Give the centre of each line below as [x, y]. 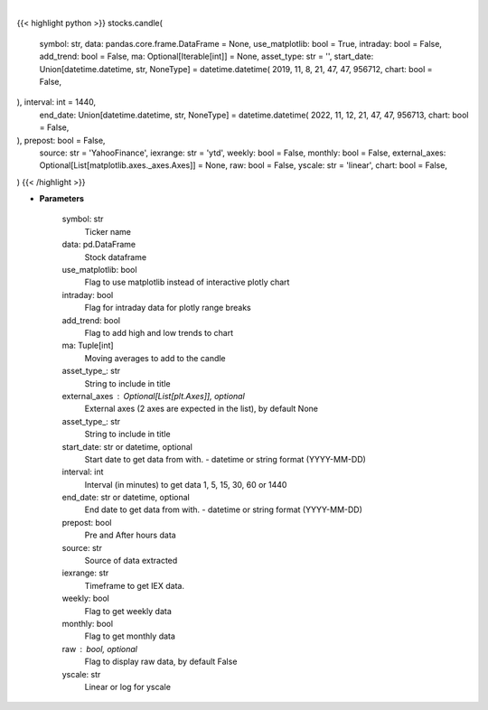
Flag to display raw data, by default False [161, 662]
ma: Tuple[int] [88, 346]
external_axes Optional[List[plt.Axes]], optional [154, 396]
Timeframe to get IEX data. [135, 585]
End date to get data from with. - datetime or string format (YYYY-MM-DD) [224, 509]
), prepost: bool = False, [61, 140]
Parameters [62, 199]
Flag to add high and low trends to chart [159, 332]
